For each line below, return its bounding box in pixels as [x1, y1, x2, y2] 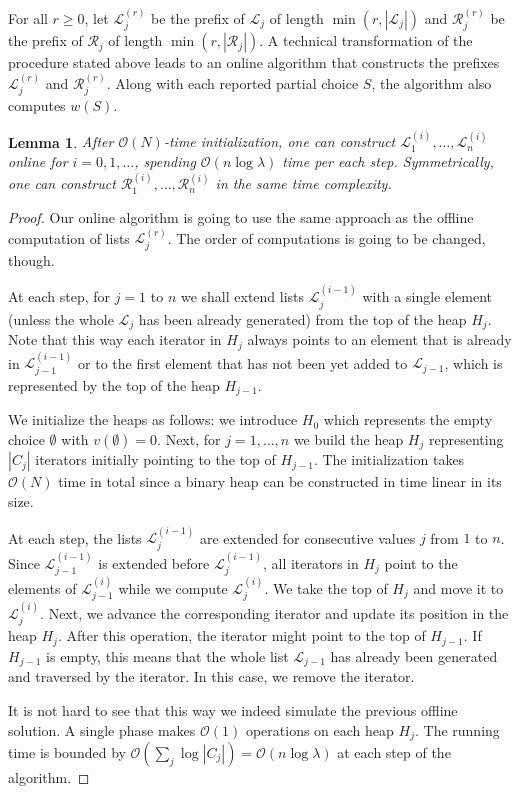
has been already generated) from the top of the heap [138, 308, 467, 329]
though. [8, 249, 55, 270]
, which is [444, 352, 503, 373]
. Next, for [157, 428, 221, 449]
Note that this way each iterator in [8, 329, 222, 350]
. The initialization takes [313, 449, 465, 470]
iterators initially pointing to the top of [35, 449, 276, 470]
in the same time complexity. [215, 173, 392, 194]
